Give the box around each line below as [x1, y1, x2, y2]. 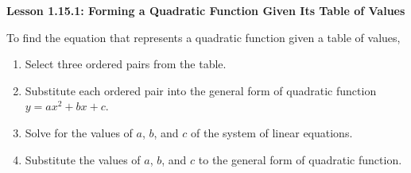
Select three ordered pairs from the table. [25, 56, 227, 72]
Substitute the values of [25, 151, 141, 167]
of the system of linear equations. [191, 124, 353, 140]
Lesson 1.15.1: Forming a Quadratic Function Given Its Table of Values [6, 2, 405, 18]
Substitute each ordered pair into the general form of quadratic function [25, 82, 377, 98]
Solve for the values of [25, 124, 133, 140]
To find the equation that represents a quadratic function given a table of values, [6, 29, 401, 45]
